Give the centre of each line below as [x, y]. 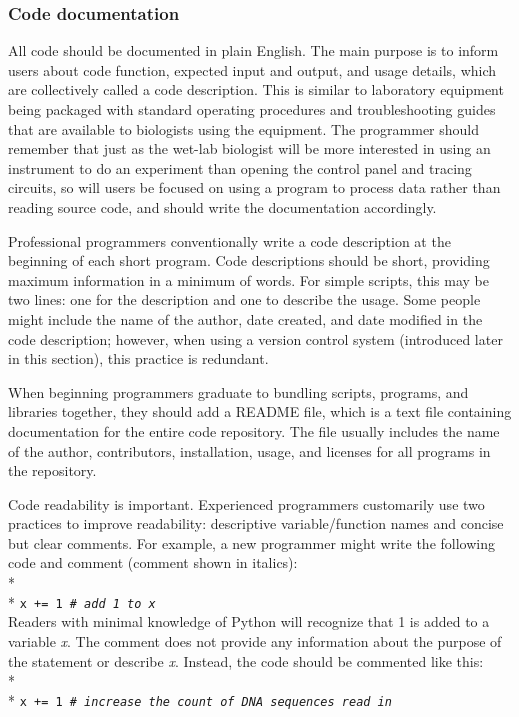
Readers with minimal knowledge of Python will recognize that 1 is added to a [249, 621]
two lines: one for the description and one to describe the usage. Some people [244, 299]
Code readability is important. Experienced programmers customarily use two [246, 503]
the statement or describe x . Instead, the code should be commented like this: [246, 660]
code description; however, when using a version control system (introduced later [255, 338]
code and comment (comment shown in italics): [153, 562]
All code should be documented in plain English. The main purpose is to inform [253, 50]
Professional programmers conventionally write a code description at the [229, 240]
